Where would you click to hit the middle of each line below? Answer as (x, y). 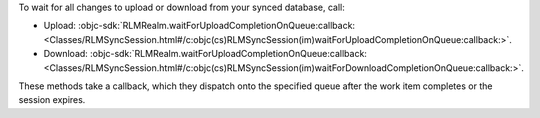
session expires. (52, 100)
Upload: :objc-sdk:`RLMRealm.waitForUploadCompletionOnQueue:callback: (199, 26)
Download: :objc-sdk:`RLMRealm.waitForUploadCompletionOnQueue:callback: (205, 54)
